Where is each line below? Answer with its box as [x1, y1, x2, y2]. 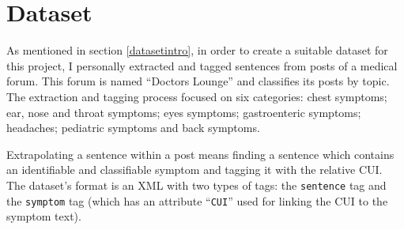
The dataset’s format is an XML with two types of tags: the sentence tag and [6, 176, 387, 193]
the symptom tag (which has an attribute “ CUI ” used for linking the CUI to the [6, 192, 388, 209]
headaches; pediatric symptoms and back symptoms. [6, 119, 260, 136]
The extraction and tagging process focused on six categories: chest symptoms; [6, 88, 387, 104]
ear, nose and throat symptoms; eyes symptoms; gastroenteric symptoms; [6, 104, 361, 120]
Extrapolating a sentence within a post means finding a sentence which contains [6, 145, 395, 162]
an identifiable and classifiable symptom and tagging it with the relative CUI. [6, 161, 383, 178]
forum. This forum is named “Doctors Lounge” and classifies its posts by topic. [6, 73, 390, 89]
